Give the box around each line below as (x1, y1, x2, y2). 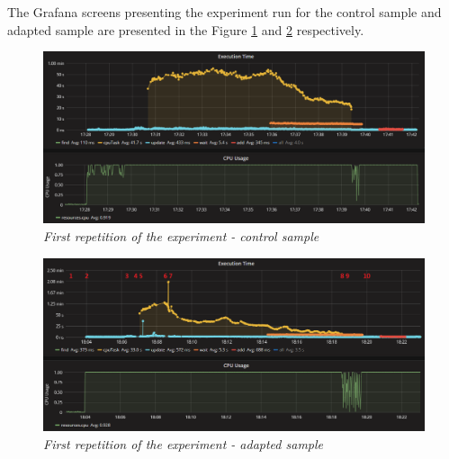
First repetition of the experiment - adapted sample (43, 434, 324, 453)
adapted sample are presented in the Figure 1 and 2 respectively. (7, 20, 364, 39)
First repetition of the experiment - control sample (43, 227, 319, 246)
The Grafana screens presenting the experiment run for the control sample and (7, 3, 442, 21)
